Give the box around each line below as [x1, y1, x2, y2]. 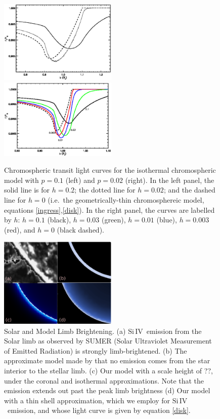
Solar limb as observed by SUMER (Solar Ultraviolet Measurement [4, 335, 212, 346]
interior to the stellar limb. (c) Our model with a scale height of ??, [4, 365, 213, 376]
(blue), [156, 214, 177, 225]
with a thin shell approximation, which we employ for [4, 395, 170, 405]
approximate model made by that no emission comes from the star [4, 355, 210, 366]
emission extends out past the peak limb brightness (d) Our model [4, 385, 210, 396]
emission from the [146, 325, 202, 336]
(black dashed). [57, 224, 104, 235]
